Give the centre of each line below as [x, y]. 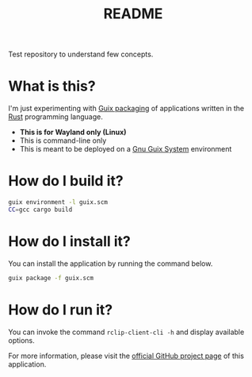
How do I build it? [66, 181]
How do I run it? [61, 310]
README [133, 14]
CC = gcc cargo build [40, 210]
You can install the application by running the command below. [111, 264]
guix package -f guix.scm [51, 278]
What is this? [52, 86]
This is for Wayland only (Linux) [73, 133]
